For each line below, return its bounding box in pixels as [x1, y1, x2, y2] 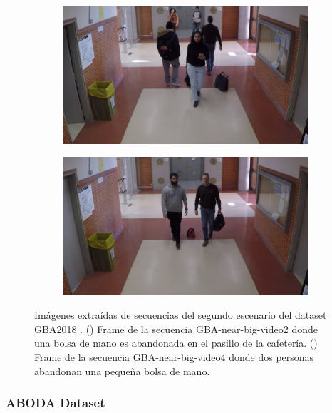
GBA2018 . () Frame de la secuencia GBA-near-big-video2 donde [34, 321, 318, 336]
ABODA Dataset [6, 394, 105, 412]
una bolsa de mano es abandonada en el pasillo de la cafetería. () [34, 335, 318, 350]
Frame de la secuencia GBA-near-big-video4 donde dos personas [34, 349, 314, 364]
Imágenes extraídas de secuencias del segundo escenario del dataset [34, 307, 327, 322]
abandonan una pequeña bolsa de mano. [34, 363, 210, 378]
